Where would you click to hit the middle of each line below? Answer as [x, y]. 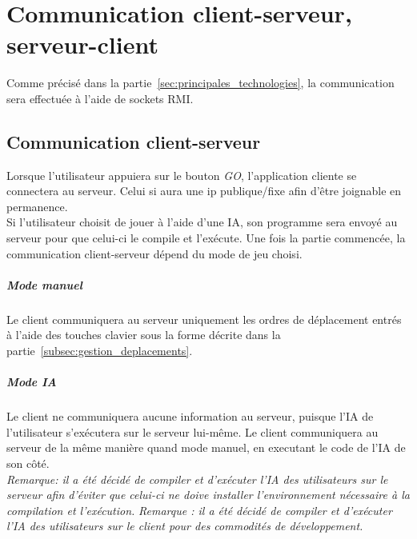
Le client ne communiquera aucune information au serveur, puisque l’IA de [190, 416]
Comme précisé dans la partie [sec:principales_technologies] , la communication [200, 83]
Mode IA [32, 382]
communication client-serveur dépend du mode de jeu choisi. [154, 253]
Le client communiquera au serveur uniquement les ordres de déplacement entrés [204, 319]
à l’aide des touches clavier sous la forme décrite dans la [144, 335]
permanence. [37, 206]
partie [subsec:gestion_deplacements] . [100, 351]
